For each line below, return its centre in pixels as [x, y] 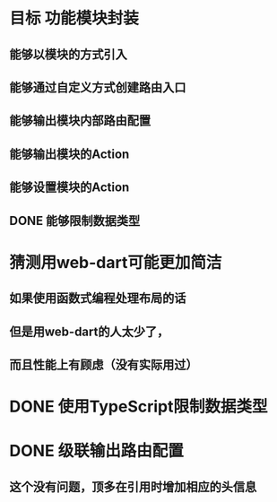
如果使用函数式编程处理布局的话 [98, 298]
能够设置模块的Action [69, 188]
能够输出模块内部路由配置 [80, 121]
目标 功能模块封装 [74, 18]
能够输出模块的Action [69, 154]
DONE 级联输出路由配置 [96, 451]
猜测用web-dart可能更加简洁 [116, 262]
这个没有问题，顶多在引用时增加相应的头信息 [133, 486]
